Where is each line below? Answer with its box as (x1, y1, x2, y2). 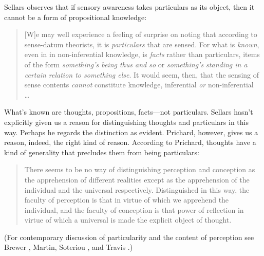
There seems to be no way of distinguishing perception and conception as (24, 164, 255, 175)
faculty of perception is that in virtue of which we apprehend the (24, 194, 229, 205)
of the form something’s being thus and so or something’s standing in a (24, 59, 248, 69)
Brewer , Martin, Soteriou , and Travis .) (4, 242, 133, 252)
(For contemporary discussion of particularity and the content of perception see (4, 231, 254, 242)
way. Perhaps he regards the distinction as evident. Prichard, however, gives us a (4, 126, 258, 137)
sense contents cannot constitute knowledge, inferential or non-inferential (24, 79, 254, 90)
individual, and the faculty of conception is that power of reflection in (24, 204, 244, 215)
